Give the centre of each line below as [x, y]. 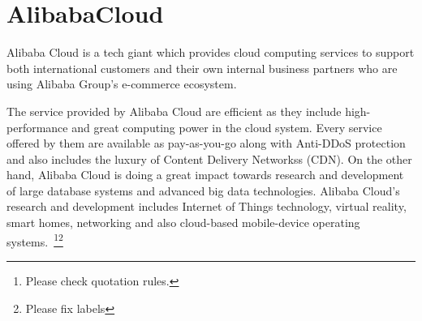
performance [37, 127]
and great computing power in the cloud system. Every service [227, 127]
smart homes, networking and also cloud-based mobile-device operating [183, 223]
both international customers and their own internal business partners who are [202, 68]
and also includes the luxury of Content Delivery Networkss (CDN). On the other [209, 158]
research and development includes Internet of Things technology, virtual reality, [207, 206]
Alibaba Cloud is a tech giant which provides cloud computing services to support [211, 52]
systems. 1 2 [35, 240]
